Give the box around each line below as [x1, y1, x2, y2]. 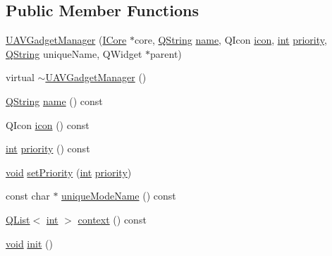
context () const [78, 212, 147, 226]
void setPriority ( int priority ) [6, 164, 132, 179]
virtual [6, 70, 35, 85]
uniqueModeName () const [61, 188, 176, 203]
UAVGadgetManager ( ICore [6, 32, 127, 47]
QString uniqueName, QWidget [6, 46, 142, 61]
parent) [150, 46, 182, 61]
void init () [6, 236, 53, 250]
